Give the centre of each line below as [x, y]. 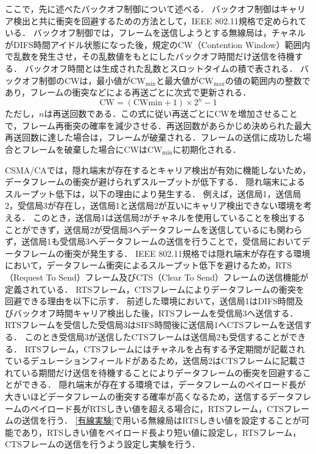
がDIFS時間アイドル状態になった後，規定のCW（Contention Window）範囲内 [158, 44]
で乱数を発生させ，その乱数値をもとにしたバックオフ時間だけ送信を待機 [150, 56]
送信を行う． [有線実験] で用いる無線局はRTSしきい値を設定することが [161, 420]
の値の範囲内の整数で [268, 80]
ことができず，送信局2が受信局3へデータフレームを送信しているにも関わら [154, 229]
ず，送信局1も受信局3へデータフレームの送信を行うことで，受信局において [153, 241]
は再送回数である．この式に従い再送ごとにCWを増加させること [171, 113]
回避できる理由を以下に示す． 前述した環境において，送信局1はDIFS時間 [150, 301]
